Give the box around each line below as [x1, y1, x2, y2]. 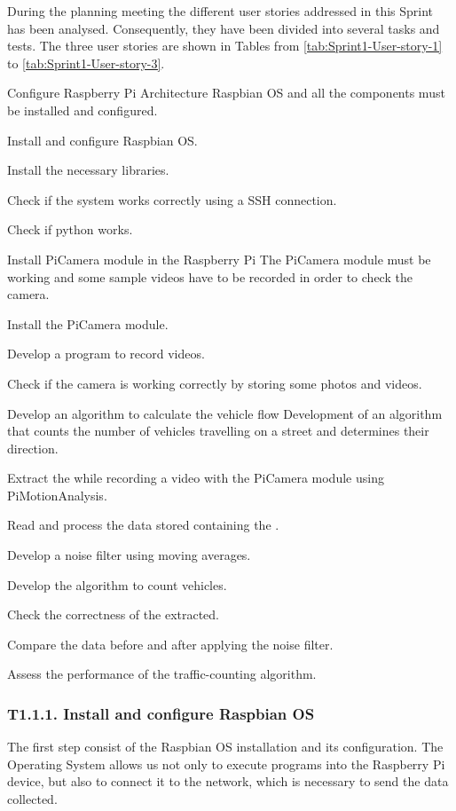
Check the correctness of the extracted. [7, 605, 220, 624]
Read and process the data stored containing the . [7, 516, 279, 534]
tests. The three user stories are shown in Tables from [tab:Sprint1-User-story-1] [7, 36, 443, 55]
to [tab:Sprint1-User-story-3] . [7, 53, 165, 72]
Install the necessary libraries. [7, 161, 169, 179]
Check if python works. [7, 220, 133, 239]
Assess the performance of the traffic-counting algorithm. [7, 665, 317, 683]
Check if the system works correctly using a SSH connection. [7, 190, 337, 209]
